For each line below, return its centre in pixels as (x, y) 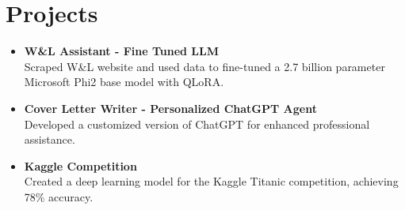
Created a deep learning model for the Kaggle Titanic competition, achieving (211, 181)
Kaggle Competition (80, 165)
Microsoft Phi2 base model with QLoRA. (124, 82)
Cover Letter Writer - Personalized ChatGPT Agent (170, 108)
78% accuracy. (59, 196)
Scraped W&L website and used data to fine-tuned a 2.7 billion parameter (204, 66)
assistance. (50, 139)
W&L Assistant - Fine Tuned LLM (122, 51)
